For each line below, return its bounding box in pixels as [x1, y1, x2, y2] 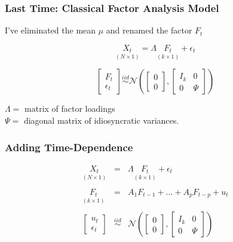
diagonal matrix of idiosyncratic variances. [23, 114, 179, 127]
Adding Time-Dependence [5, 139, 133, 154]
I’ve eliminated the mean [5, 24, 96, 36]
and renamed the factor [106, 24, 192, 36]
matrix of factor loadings [24, 102, 115, 115]
